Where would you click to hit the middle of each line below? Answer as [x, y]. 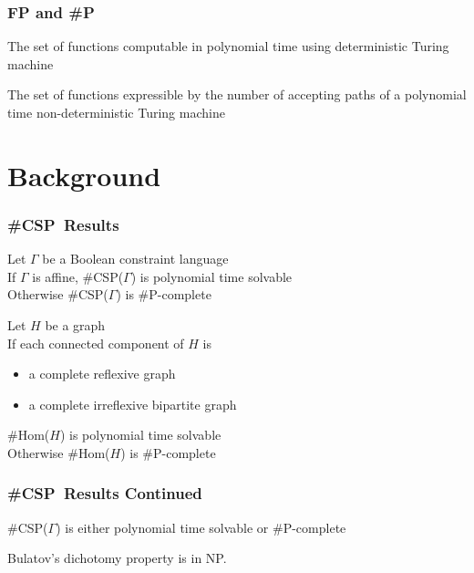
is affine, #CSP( [78, 276]
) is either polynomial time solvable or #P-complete [201, 527]
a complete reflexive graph [102, 374]
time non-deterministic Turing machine [116, 112]
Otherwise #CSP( [58, 294]
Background [84, 175]
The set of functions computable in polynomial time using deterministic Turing [228, 46]
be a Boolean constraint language [135, 259]
